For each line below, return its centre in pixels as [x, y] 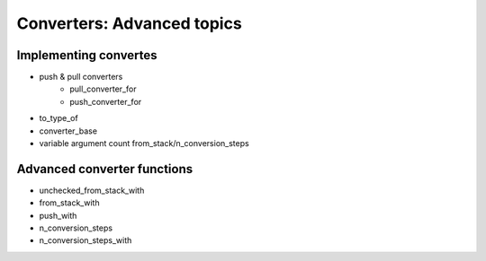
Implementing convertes [87, 55]
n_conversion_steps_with [85, 240]
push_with [58, 215]
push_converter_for [106, 101]
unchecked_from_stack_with [92, 190]
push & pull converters [81, 77]
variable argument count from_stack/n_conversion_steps [144, 144]
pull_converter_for [103, 89]
